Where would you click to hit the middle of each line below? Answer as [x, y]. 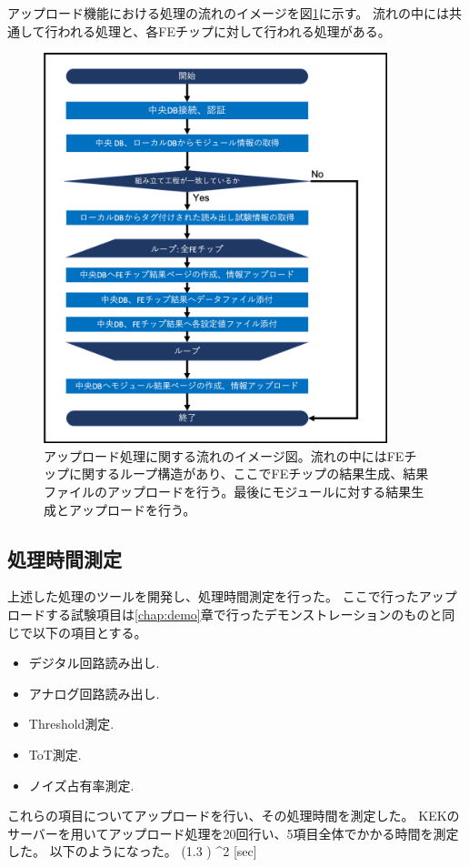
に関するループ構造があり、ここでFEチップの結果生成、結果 [249, 474]
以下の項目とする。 [90, 632]
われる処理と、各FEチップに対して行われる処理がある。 [224, 30]
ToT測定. [55, 754]
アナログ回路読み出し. [94, 693]
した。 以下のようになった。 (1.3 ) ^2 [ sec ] [132, 851]
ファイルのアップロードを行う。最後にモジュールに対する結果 [228, 492]
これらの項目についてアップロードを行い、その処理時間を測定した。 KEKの [234, 816]
